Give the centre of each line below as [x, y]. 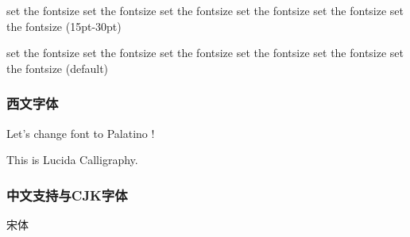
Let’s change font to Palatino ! [81, 133]
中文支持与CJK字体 [67, 195]
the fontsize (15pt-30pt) [64, 26]
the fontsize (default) [58, 68]
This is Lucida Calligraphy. [72, 160]
